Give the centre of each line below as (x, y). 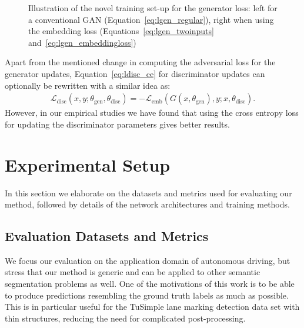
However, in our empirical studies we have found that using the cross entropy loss (152, 113)
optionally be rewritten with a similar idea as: (88, 85)
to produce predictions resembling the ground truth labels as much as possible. (147, 295)
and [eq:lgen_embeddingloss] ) (82, 42)
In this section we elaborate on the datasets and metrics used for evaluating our (148, 193)
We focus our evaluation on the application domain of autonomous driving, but (148, 260)
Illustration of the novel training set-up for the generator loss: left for (153, 8)
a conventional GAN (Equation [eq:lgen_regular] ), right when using (151, 19)
